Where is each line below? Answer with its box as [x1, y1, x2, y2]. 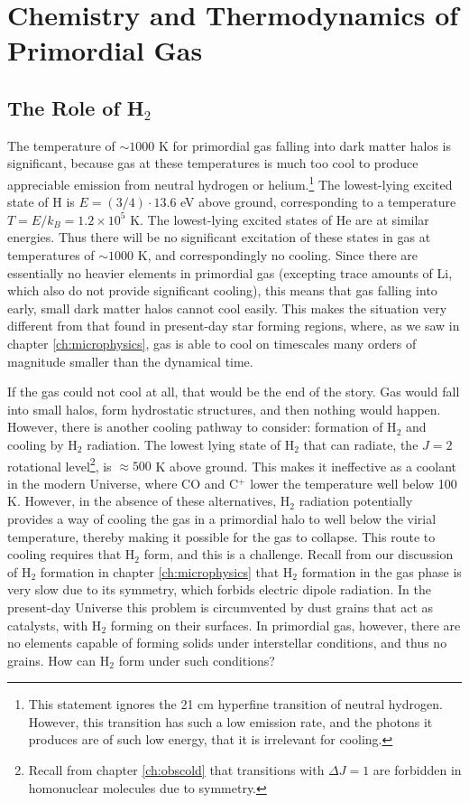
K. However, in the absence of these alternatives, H [7, 491, 290, 510]
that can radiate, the [303, 434, 418, 453]
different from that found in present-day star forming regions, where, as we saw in [7, 316, 460, 335]
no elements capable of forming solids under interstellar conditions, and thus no [7, 633, 447, 652]
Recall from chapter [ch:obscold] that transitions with [28, 761, 325, 780]
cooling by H [7, 434, 78, 453]
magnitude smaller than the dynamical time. [7, 351, 253, 370]
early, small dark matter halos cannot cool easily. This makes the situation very [7, 298, 447, 317]
